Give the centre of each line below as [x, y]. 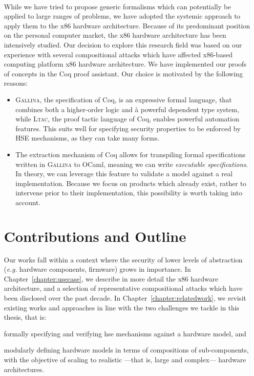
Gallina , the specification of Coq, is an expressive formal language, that [124, 99]
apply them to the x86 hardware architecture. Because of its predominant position [127, 25]
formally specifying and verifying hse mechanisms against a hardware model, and [125, 333]
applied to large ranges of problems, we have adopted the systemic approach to [122, 16]
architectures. [24, 369]
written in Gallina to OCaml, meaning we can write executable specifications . [132, 164]
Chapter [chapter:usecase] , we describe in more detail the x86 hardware [111, 278]
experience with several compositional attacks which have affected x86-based [118, 54]
